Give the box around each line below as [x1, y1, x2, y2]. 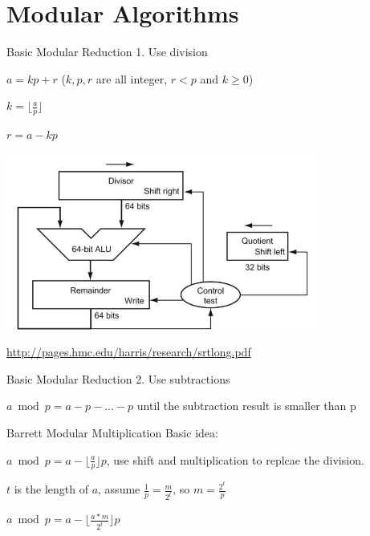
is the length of [14, 481, 88, 497]
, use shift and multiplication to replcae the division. [106, 451, 364, 468]
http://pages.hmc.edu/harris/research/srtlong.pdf [6, 343, 251, 360]
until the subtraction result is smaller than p [136, 397, 356, 414]
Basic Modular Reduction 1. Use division [6, 43, 208, 60]
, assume [98, 481, 140, 497]
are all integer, [96, 70, 168, 87]
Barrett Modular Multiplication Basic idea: [6, 424, 218, 441]
